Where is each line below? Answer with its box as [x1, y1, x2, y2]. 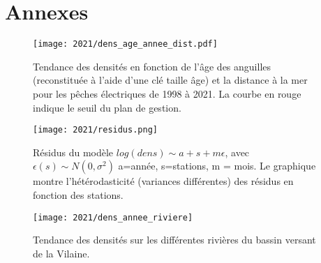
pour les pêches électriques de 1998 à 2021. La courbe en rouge [33, 86, 301, 100]
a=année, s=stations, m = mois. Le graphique [118, 158, 316, 173]
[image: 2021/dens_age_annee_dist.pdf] [33, 39, 218, 50]
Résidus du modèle [33, 144, 114, 159]
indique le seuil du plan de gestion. [33, 100, 181, 114]
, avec [225, 144, 250, 159]
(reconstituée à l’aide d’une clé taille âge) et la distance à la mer [33, 73, 308, 87]
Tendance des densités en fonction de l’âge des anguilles [33, 59, 271, 73]
